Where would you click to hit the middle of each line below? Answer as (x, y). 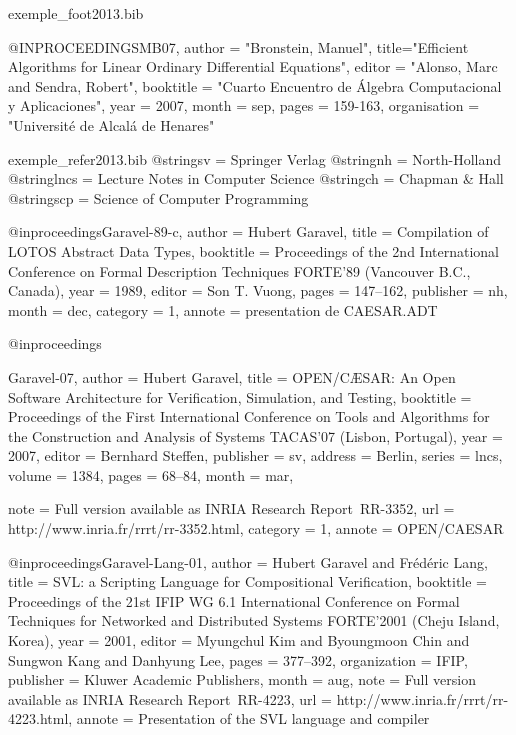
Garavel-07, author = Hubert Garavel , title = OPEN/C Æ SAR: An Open (232, 376)
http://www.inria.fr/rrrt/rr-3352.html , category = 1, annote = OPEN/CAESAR (256, 528)
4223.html (38, 718)
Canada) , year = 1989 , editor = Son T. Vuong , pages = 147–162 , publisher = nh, (258, 290)
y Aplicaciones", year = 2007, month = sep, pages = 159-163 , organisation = (244, 105)
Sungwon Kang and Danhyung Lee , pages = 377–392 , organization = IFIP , (238, 659)
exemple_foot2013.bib (76, 13)
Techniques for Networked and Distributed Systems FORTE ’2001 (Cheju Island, (254, 620)
